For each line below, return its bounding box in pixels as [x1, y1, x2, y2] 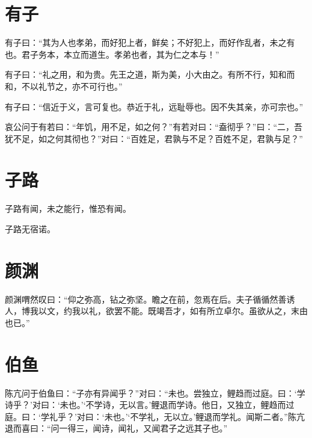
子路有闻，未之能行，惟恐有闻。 [5, 202, 131, 215]
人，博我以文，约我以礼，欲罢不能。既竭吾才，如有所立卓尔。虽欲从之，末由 [5, 304, 308, 317]
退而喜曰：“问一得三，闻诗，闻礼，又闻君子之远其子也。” [5, 422, 228, 434]
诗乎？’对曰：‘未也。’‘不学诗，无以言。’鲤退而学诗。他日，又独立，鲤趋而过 [5, 398, 295, 411]
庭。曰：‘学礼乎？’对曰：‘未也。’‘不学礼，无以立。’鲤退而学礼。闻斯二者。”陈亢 [5, 410, 305, 422]
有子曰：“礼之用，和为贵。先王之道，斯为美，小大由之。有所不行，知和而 [5, 68, 295, 81]
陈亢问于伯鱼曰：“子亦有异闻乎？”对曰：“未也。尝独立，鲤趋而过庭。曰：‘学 [5, 386, 305, 399]
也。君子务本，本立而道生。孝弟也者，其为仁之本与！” [5, 48, 219, 60]
